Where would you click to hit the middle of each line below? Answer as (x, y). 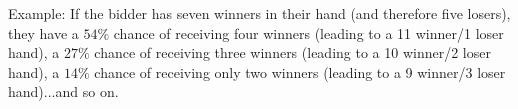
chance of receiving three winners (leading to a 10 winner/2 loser (292, 52)
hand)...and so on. (63, 91)
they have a (43, 32)
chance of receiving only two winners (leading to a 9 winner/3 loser (300, 71)
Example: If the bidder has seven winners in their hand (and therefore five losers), (259, 13)
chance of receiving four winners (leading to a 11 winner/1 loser (308, 32)
